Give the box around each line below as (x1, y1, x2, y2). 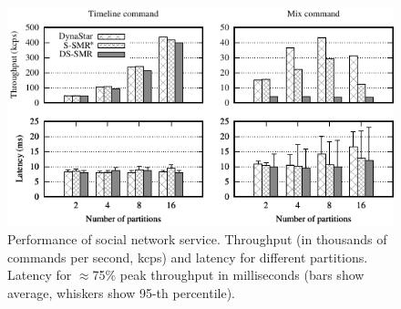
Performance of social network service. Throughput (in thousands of (7, 229, 387, 248)
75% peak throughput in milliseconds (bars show (92, 265, 365, 284)
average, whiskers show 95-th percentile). (7, 283, 235, 302)
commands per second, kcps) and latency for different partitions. (7, 247, 368, 266)
